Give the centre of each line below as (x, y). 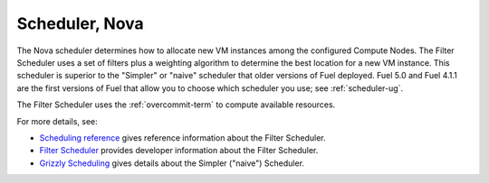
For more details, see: (58, 121)
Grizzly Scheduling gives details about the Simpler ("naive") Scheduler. (172, 163)
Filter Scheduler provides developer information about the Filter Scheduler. (179, 151)
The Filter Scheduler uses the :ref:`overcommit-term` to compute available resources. (176, 105)
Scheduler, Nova (80, 23)
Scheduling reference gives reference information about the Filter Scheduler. (182, 137)
